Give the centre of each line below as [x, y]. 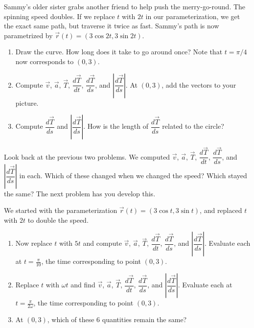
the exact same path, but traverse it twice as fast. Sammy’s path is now [112, 26]
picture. [27, 103]
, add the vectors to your [199, 84]
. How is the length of [116, 126]
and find [83, 285]
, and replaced [221, 210]
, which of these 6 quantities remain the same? [117, 319]
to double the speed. [58, 220]
